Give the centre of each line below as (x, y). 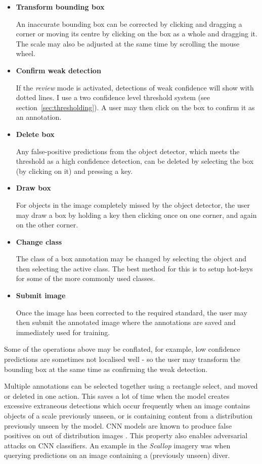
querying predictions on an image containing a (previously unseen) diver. (117, 455)
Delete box (35, 134)
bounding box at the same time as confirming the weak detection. (106, 369)
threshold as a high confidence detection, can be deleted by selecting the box (135, 161)
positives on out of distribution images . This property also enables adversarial (126, 435)
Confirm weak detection (58, 70)
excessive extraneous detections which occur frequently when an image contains (127, 406)
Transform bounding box (60, 7)
